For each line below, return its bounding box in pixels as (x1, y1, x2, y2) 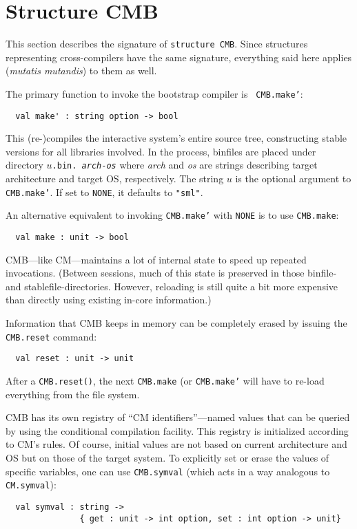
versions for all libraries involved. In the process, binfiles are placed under (6, 144, 316, 158)
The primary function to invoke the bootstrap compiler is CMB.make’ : (6, 86, 303, 100)
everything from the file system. (6, 387, 140, 401)
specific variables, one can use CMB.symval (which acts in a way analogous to (6, 464, 330, 478)
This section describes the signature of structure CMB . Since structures (6, 36, 308, 51)
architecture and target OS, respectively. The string (6, 171, 224, 186)
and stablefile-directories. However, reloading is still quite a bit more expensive (6, 279, 338, 293)
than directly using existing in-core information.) (6, 292, 212, 307)
